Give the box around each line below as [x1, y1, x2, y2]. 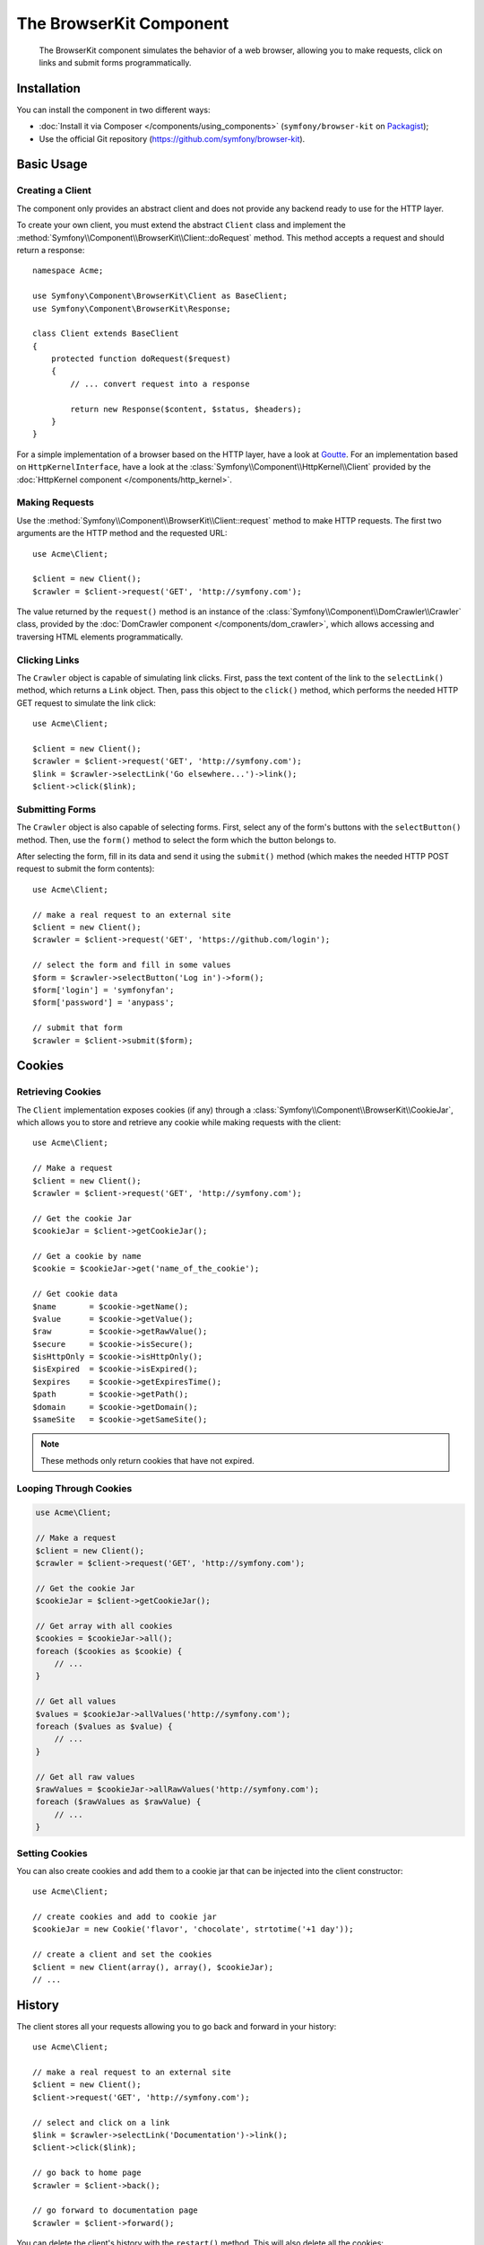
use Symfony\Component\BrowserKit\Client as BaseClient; [32, 291, 289, 301]
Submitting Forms [16, 803, 97, 815]
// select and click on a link [32, 2117, 170, 2127]
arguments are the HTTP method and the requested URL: [16, 528, 228, 539]
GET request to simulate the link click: [16, 697, 156, 709]
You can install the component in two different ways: [16, 104, 211, 115]
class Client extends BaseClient [32, 329, 179, 339]
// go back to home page [32, 2168, 142, 2178]
